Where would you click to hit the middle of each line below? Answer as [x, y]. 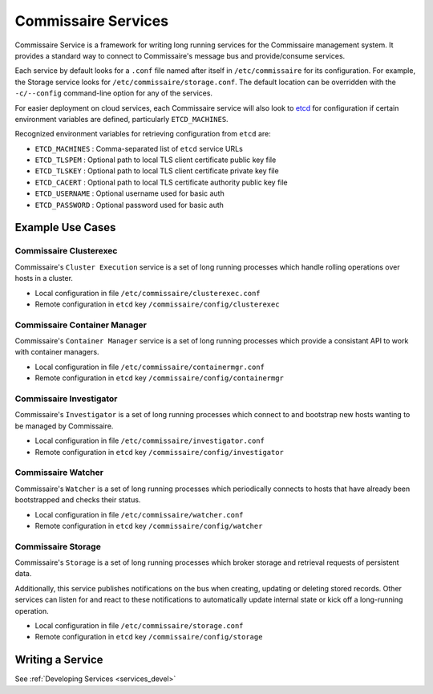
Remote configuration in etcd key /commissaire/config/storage [149, 637]
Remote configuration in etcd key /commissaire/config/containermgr [160, 378]
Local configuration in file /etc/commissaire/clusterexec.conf [148, 293]
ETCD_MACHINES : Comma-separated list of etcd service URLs [139, 148]
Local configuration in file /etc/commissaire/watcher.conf [139, 514]
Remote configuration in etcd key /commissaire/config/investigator [160, 452]
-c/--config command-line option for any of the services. [113, 93]
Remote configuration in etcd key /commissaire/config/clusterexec [157, 304]
